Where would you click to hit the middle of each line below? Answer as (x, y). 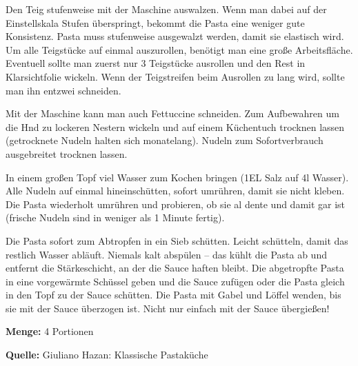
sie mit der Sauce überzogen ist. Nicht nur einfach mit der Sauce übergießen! (168, 308)
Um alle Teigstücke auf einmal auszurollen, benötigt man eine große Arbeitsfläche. (179, 49)
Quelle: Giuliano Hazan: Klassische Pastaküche (107, 355)
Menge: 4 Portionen (50, 331)
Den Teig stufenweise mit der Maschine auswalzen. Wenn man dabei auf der (166, 9)
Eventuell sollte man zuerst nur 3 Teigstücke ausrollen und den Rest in (156, 63)
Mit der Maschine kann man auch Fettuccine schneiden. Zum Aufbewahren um (172, 113)
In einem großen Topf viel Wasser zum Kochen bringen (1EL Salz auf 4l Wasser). (177, 177)
